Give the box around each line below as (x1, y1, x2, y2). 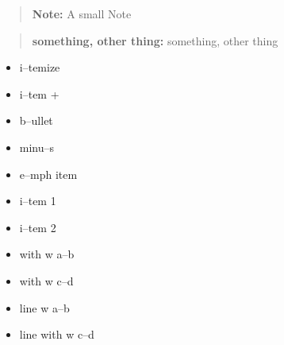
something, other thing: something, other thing (32, 32, 278, 48)
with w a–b (19, 246, 75, 262)
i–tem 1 (19, 192, 56, 209)
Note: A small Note (32, 6, 132, 21)
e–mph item (19, 165, 78, 182)
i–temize (19, 59, 60, 76)
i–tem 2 (19, 219, 56, 235)
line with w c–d (19, 326, 94, 343)
